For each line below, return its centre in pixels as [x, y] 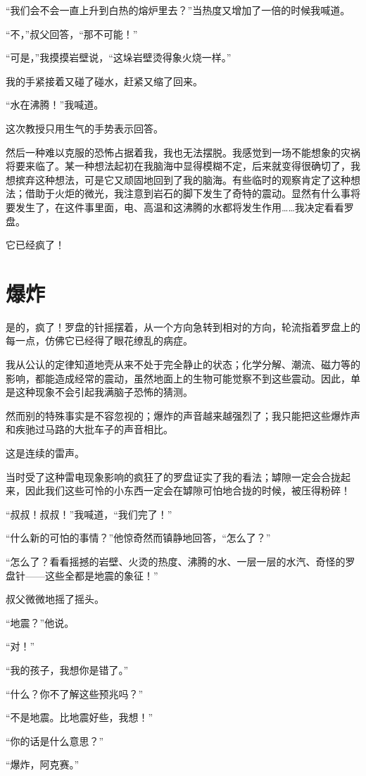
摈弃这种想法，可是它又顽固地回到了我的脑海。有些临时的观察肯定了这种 [183, 179]
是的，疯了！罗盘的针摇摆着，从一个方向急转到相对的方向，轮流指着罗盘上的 [183, 326]
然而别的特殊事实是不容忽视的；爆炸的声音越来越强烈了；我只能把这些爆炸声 [183, 415]
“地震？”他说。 [40, 622]
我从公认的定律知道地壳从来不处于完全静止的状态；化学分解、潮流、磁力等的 [183, 364]
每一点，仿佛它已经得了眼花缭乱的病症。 [99, 340]
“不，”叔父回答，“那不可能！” [72, 33]
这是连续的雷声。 [45, 453]
